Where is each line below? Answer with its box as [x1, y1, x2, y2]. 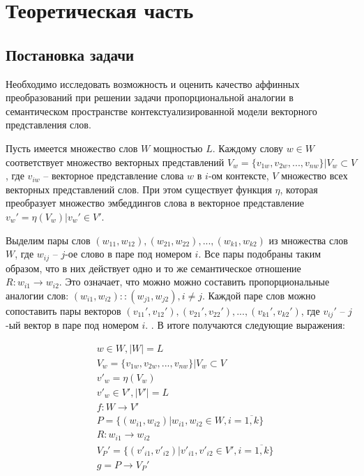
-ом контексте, [208, 168, 269, 183]
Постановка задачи [6, 43, 135, 65]
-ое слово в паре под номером [65, 246, 192, 261]
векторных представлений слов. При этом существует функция [6, 181, 272, 196]
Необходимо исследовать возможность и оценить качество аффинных [6, 76, 300, 91]
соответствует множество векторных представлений [6, 154, 225, 169]
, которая [280, 181, 318, 196]
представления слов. [6, 117, 91, 132]
